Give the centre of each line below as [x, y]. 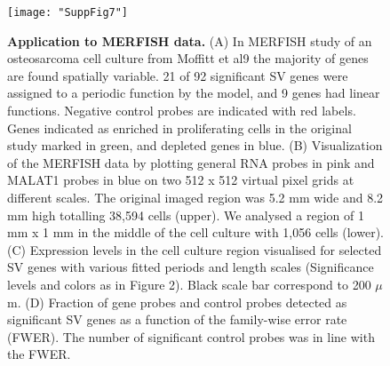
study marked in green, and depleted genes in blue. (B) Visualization [195, 145]
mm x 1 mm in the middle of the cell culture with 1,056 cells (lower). [195, 232]
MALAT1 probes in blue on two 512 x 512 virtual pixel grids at [181, 180]
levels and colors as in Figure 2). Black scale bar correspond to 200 [189, 284]
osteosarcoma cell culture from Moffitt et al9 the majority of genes [188, 58]
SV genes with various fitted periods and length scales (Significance [191, 267]
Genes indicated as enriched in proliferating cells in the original [179, 127]
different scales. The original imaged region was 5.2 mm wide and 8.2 [195, 197]
